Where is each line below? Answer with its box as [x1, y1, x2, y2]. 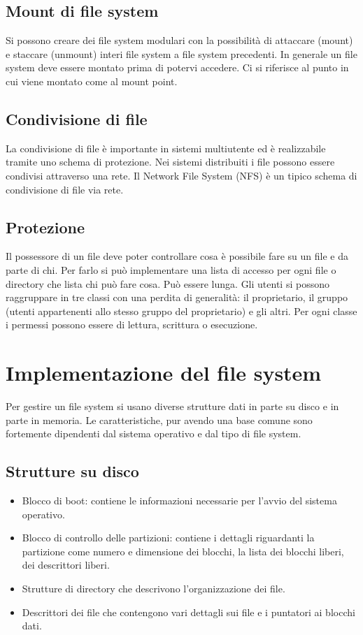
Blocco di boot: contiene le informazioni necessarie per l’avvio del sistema [22, 493, 337, 508]
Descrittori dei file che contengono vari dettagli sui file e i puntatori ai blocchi [22, 604, 355, 619]
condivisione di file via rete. [6, 182, 124, 196]
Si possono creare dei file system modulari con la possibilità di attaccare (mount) [6, 33, 353, 48]
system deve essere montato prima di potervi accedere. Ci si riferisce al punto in [6, 60, 349, 75]
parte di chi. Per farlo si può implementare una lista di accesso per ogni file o [6, 262, 336, 277]
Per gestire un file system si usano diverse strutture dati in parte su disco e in [6, 399, 339, 414]
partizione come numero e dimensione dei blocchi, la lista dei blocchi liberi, [22, 543, 344, 558]
